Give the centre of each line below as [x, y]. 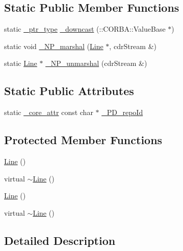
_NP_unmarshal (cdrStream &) [96, 63]
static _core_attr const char [49, 112]
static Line [21, 63]
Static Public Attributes [69, 91]
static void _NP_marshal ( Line [54, 46]
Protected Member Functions [83, 140]
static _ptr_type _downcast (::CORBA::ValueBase [85, 29]
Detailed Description [60, 240]
